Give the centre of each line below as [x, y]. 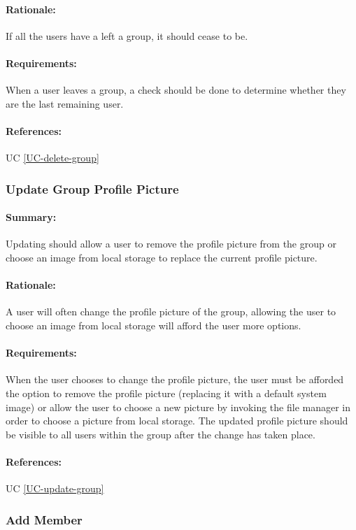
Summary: [31, 217]
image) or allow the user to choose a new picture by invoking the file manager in [178, 407]
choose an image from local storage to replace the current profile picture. [162, 257]
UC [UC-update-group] [55, 488]
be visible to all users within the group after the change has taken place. [161, 434]
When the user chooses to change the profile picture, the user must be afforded [175, 379]
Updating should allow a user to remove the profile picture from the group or [171, 244]
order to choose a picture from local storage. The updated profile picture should [177, 421]
